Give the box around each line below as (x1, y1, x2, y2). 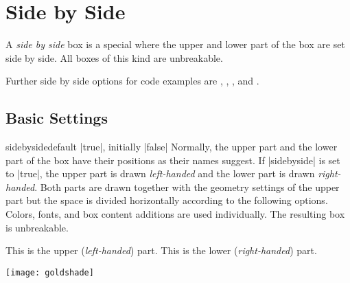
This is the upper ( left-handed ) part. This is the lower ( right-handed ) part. (5, 243, 317, 258)
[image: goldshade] (5, 267, 94, 278)
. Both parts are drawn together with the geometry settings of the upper (34, 179, 340, 194)
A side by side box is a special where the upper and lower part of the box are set (5, 37, 345, 52)
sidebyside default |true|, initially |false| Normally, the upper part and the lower (5, 139, 338, 154)
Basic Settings (5, 107, 108, 128)
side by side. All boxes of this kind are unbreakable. (5, 50, 223, 65)
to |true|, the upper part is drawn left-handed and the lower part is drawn (5, 166, 315, 181)
